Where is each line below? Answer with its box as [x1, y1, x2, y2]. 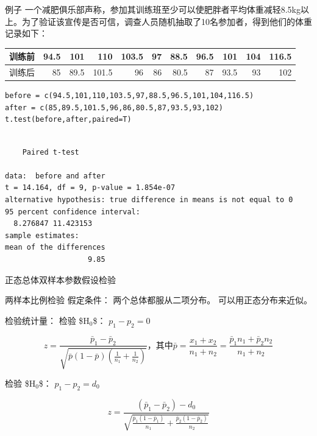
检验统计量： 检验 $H [5, 314, 90, 326]
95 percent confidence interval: [5, 207, 140, 216]
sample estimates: [5, 231, 79, 240]
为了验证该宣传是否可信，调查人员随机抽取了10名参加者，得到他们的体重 [21, 15, 312, 27]
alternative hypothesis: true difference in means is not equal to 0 [5, 195, 293, 204]
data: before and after [5, 171, 105, 180]
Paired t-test [22, 147, 79, 156]
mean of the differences [5, 243, 105, 252]
